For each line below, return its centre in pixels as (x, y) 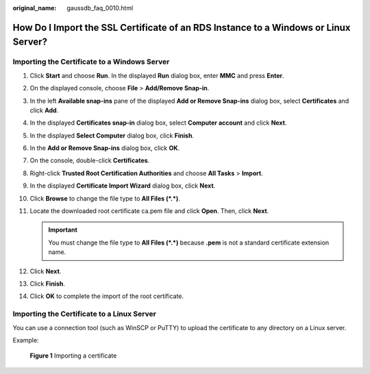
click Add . (44, 110)
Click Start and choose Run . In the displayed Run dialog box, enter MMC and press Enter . (157, 75)
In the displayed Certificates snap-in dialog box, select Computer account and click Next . (158, 123)
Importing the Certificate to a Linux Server (85, 314)
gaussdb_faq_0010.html (100, 8)
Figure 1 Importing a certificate (73, 356)
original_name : (35, 8)
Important (63, 230)
